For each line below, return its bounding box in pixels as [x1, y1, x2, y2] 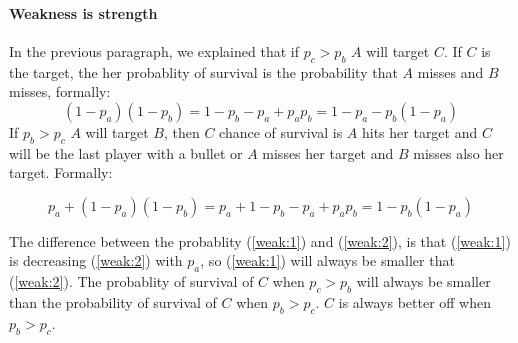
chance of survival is [219, 121, 343, 142]
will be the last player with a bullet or [9, 142, 243, 163]
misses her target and [262, 142, 394, 163]
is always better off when [338, 291, 492, 312]
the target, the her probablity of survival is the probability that [9, 61, 398, 82]
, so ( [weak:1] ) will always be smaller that [200, 250, 455, 271]
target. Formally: [9, 162, 113, 183]
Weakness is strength [9, 2, 158, 23]
